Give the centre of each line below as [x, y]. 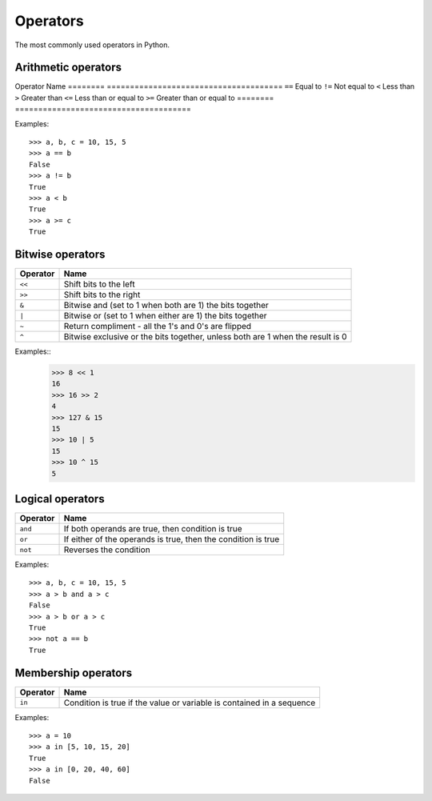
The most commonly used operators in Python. [92, 45]
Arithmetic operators [68, 68]
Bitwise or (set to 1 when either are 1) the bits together [165, 316]
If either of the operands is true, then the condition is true [172, 539]
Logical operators [60, 499]
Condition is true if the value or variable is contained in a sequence [190, 703]
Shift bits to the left [99, 284]
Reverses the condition [107, 550]
